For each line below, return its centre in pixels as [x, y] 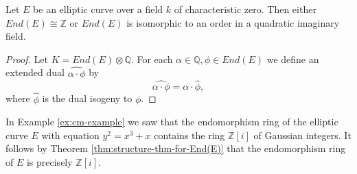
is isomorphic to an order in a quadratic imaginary [233, 22]
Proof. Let [27, 59]
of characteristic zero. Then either [245, 9]
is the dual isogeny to [87, 98]
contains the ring [189, 135]
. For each [152, 59]
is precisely [49, 162]
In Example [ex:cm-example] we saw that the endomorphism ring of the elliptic [172, 122]
